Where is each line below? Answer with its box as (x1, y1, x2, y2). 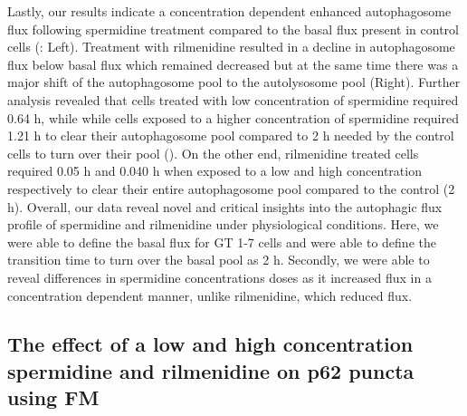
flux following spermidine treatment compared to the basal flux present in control (7, 19, 459, 38)
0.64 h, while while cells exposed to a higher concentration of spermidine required (7, 108, 459, 127)
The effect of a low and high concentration (7, 330, 414, 358)
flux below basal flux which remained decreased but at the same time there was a (7, 54, 459, 73)
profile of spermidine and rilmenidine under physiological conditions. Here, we (7, 215, 439, 234)
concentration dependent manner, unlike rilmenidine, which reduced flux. (7, 285, 413, 305)
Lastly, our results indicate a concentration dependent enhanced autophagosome (7, 2, 452, 20)
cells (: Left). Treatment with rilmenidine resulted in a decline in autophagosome (7, 37, 455, 56)
